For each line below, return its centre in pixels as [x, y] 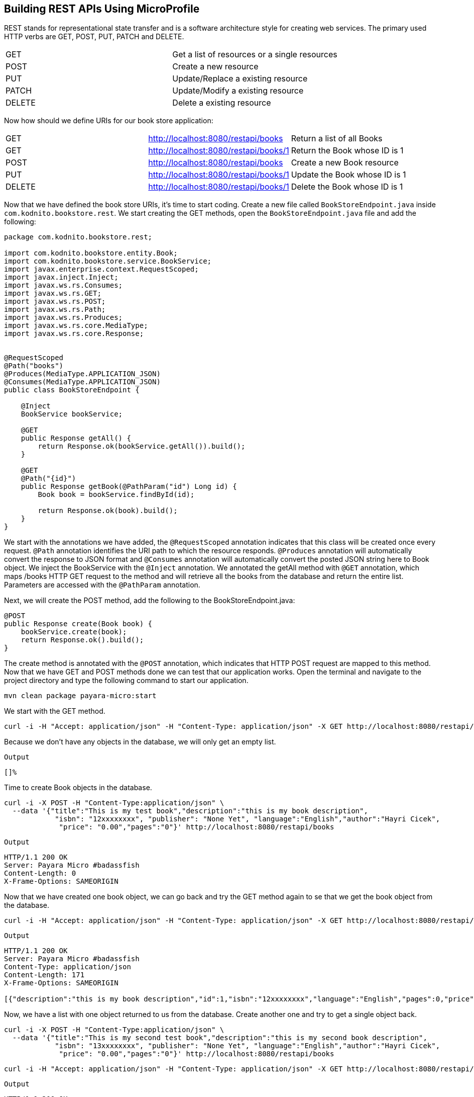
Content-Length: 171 [44, 975]
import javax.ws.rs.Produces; [64, 318]
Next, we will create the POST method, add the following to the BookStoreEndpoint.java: [150, 601]
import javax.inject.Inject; [61, 277]
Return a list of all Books [337, 139]
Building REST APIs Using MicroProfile [102, 9]
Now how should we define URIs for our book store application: [109, 121]
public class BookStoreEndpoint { [72, 390]
